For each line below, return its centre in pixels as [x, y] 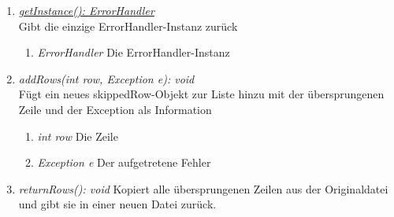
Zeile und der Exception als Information [115, 109]
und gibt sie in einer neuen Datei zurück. [117, 204]
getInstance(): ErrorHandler [86, 10]
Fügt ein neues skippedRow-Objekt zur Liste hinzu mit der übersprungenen [201, 94]
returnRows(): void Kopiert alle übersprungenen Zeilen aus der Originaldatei [203, 188]
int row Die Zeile [78, 136]
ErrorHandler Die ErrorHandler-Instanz [134, 52]
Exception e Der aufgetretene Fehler [124, 162]
